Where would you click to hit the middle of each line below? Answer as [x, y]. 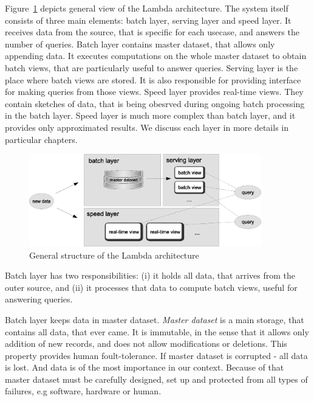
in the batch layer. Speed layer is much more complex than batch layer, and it [150, 115]
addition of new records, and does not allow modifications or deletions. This [146, 343]
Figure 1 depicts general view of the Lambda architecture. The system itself [147, 8]
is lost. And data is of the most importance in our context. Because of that [145, 367]
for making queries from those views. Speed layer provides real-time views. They [154, 92]
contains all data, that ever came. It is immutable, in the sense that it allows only [157, 331]
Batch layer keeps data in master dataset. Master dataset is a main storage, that [155, 319]
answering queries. [39, 299]
